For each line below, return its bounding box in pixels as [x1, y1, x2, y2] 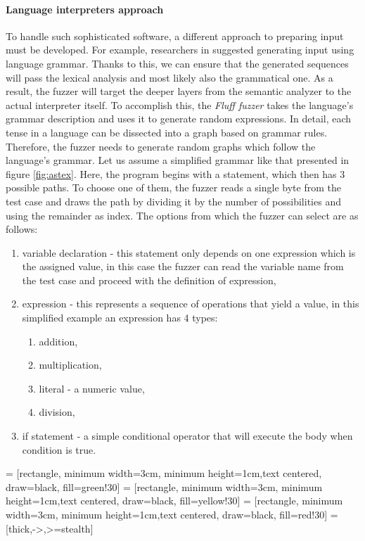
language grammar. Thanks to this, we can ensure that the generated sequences [6, 56, 349, 70]
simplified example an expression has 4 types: [22, 310, 218, 325]
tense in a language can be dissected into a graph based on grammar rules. [6, 125, 328, 139]
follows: [6, 222, 38, 236]
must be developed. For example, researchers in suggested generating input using [6, 42, 354, 57]
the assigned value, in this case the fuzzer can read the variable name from [22, 259, 344, 274]
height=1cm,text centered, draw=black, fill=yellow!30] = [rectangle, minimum [6, 493, 343, 508]
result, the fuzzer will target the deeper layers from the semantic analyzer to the [6, 84, 352, 98]
